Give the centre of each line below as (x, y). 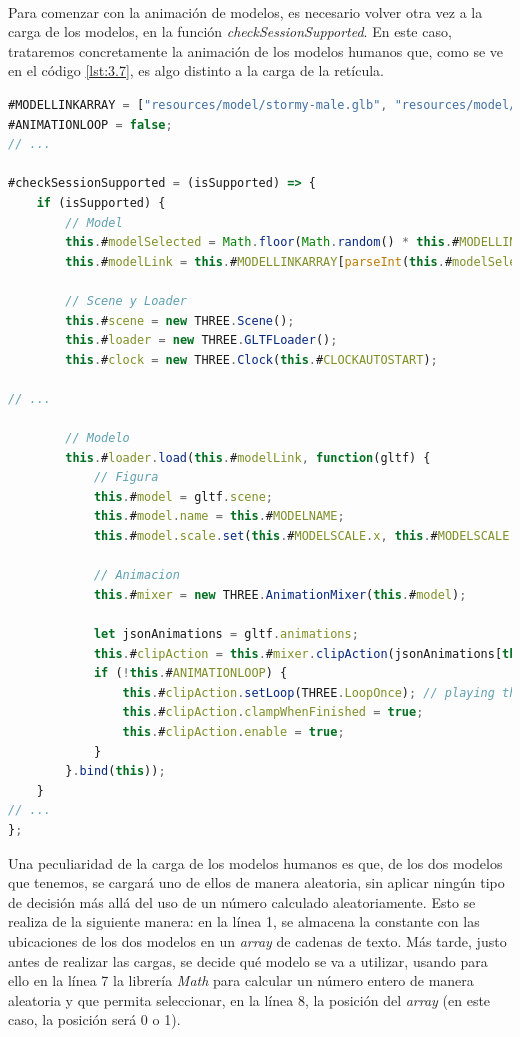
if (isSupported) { (101, 202)
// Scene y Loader (126, 300)
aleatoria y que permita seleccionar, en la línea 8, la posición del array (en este (249, 999)
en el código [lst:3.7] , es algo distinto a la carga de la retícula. (196, 70)
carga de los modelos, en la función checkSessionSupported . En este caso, (230, 31)
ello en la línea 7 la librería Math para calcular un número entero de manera (241, 980)
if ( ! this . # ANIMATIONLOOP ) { (190, 673)
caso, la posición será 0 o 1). (94, 1019)
